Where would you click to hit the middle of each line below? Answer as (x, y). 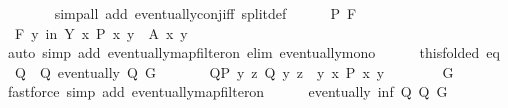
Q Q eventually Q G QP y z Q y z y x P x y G (234, 71)
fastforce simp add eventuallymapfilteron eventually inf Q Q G (228, 91)
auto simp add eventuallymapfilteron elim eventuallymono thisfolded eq (254, 52)
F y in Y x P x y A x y (101, 32)
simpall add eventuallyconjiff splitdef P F (205, 13)
